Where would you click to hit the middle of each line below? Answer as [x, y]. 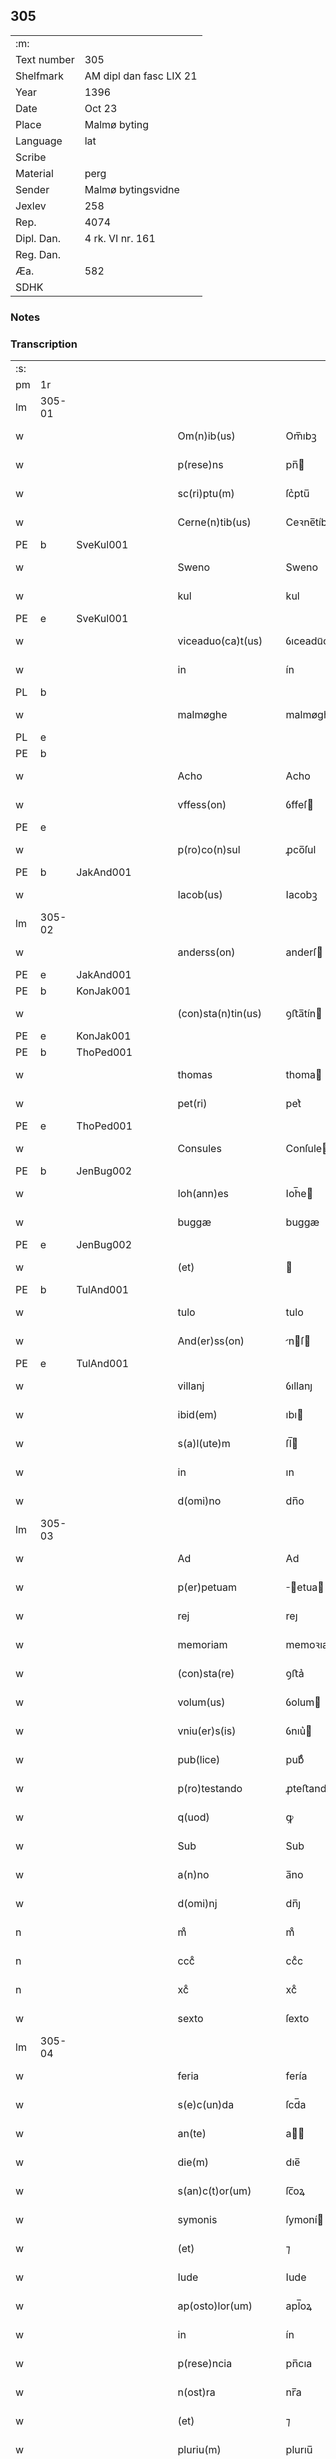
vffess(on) [202, 805]
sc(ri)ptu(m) [206, 494]
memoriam [202, 1645]
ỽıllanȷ [299, 1386]
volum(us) [201, 1702]
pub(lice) [199, 1760]
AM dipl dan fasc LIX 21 [141, 76]
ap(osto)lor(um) [215, 2306]
